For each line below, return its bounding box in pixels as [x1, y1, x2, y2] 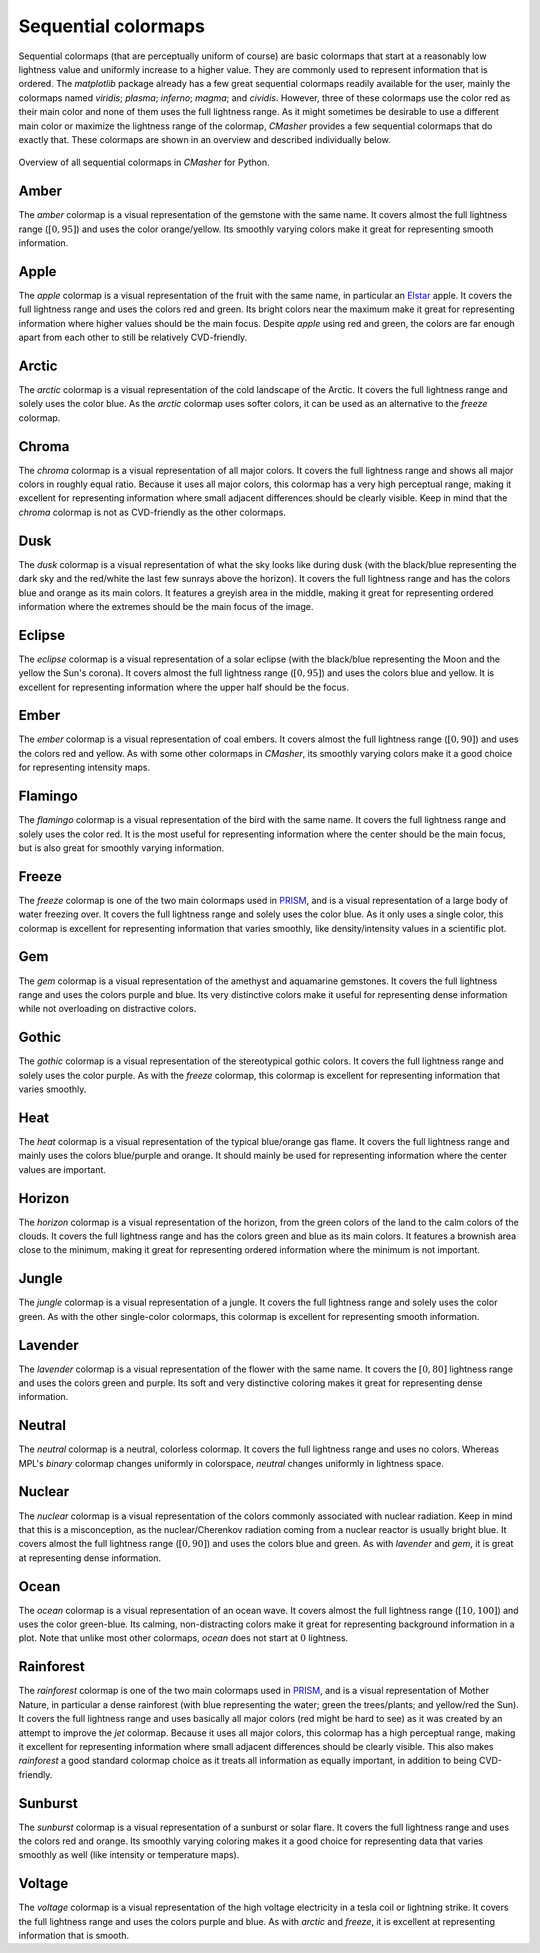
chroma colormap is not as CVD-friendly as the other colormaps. [18, 506, 287, 518]
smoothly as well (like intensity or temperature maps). [18, 1849, 240, 1861]
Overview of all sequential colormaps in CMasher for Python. [18, 156, 270, 169]
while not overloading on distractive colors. [18, 1003, 197, 1015]
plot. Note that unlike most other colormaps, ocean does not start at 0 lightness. [18, 1632, 349, 1644]
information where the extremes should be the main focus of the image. [18, 600, 314, 612]
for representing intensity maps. [18, 761, 151, 774]
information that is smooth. [18, 1930, 130, 1942]
